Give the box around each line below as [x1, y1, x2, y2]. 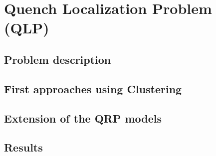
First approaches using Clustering [4, 81, 182, 96]
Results [4, 140, 43, 155]
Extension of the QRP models [4, 110, 162, 126]
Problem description [4, 51, 111, 67]
